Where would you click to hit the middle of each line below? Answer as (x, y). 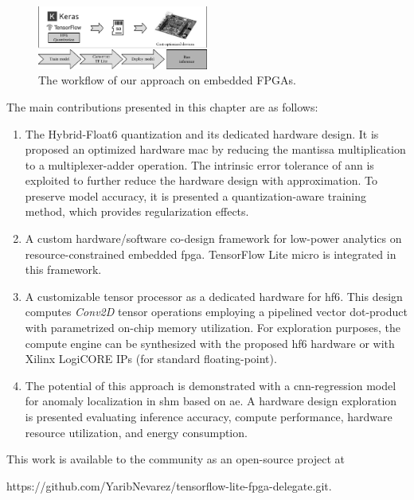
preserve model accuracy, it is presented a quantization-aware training (196, 195)
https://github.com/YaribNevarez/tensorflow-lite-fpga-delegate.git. (169, 485)
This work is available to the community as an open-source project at (176, 459)
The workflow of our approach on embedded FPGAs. (167, 80)
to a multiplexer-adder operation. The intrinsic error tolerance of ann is (199, 164)
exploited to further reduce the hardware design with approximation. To (201, 180)
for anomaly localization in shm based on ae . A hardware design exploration (211, 401)
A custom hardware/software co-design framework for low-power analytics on (213, 238)
